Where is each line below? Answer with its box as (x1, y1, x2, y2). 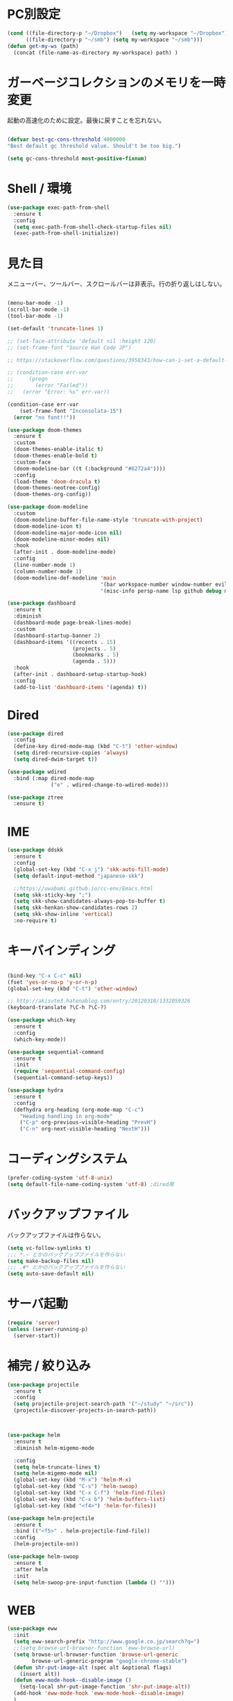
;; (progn (7, 375, 49, 382)
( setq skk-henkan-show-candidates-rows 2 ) (13, 904, 138, 911)
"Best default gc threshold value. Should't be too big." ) (7, 143, 182, 150)
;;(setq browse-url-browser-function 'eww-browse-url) (13, 1645, 175, 1652)
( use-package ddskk (7, 847, 64, 854)
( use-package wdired (7, 768, 67, 775)
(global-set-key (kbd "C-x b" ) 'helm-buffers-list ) (13, 1496, 166, 1503)
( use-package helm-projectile (7, 1514, 95, 1522)
